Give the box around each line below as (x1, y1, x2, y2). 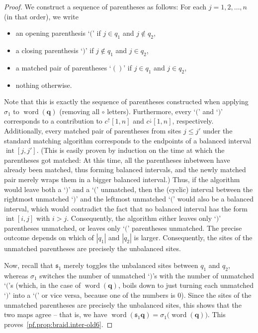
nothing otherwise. (15, 79, 72, 90)
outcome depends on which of (4, 232, 94, 243)
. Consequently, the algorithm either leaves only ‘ (67, 213, 216, 223)
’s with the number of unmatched (152, 270, 254, 280)
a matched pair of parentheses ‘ (15, 62, 111, 72)
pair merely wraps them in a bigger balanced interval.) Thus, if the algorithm (4, 174, 240, 184)
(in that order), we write (4, 11, 79, 21)
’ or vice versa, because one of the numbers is (37, 290, 175, 300)
